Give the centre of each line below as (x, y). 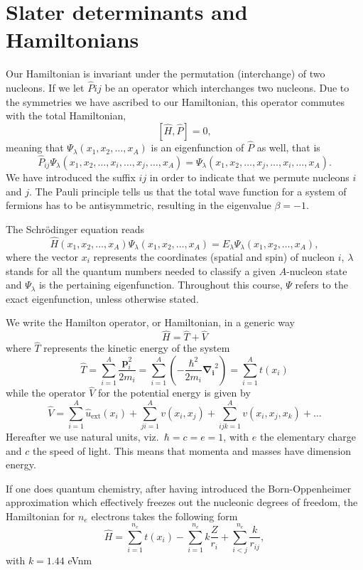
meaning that (35, 147)
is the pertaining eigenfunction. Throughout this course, (161, 285)
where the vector (42, 256)
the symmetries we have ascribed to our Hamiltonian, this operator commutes (175, 101)
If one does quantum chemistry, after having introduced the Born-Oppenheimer (179, 488)
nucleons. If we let (45, 88)
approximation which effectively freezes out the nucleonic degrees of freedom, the (182, 502)
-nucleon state (317, 270)
